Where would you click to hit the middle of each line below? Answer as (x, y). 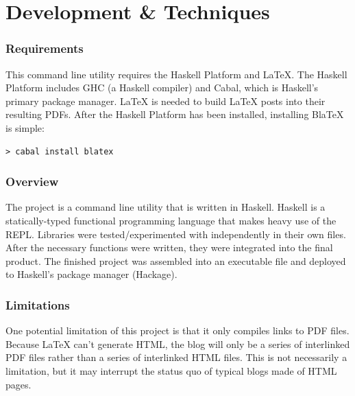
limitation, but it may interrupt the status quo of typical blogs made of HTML (171, 370)
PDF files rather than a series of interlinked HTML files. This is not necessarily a (176, 357)
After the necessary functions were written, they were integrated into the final (169, 247)
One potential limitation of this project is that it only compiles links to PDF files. (177, 330)
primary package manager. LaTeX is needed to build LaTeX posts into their (166, 101)
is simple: (25, 127)
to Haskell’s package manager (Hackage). (91, 274)
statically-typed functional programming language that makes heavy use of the (171, 220)
